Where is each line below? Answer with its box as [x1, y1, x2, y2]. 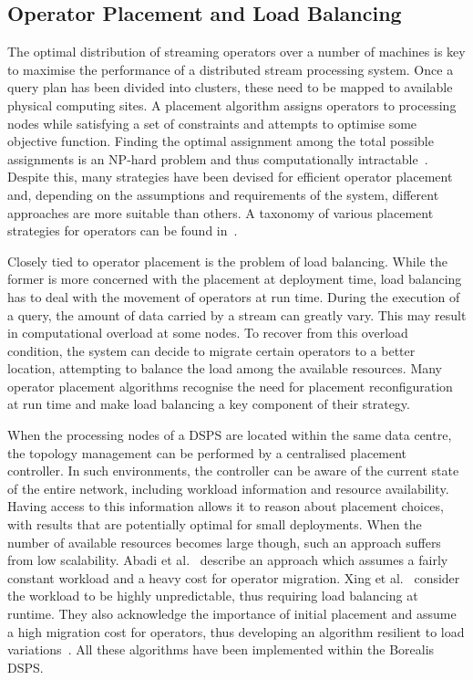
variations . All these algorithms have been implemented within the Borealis [7, 640, 435, 659]
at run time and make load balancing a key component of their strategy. [7, 394, 410, 413]
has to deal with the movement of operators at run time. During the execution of [7, 287, 460, 306]
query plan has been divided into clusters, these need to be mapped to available [7, 78, 453, 97]
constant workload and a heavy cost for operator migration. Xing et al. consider [7, 568, 460, 587]
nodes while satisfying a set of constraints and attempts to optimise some [7, 113, 417, 132]
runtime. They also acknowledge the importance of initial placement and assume [7, 604, 457, 623]
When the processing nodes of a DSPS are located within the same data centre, [7, 425, 452, 445]
